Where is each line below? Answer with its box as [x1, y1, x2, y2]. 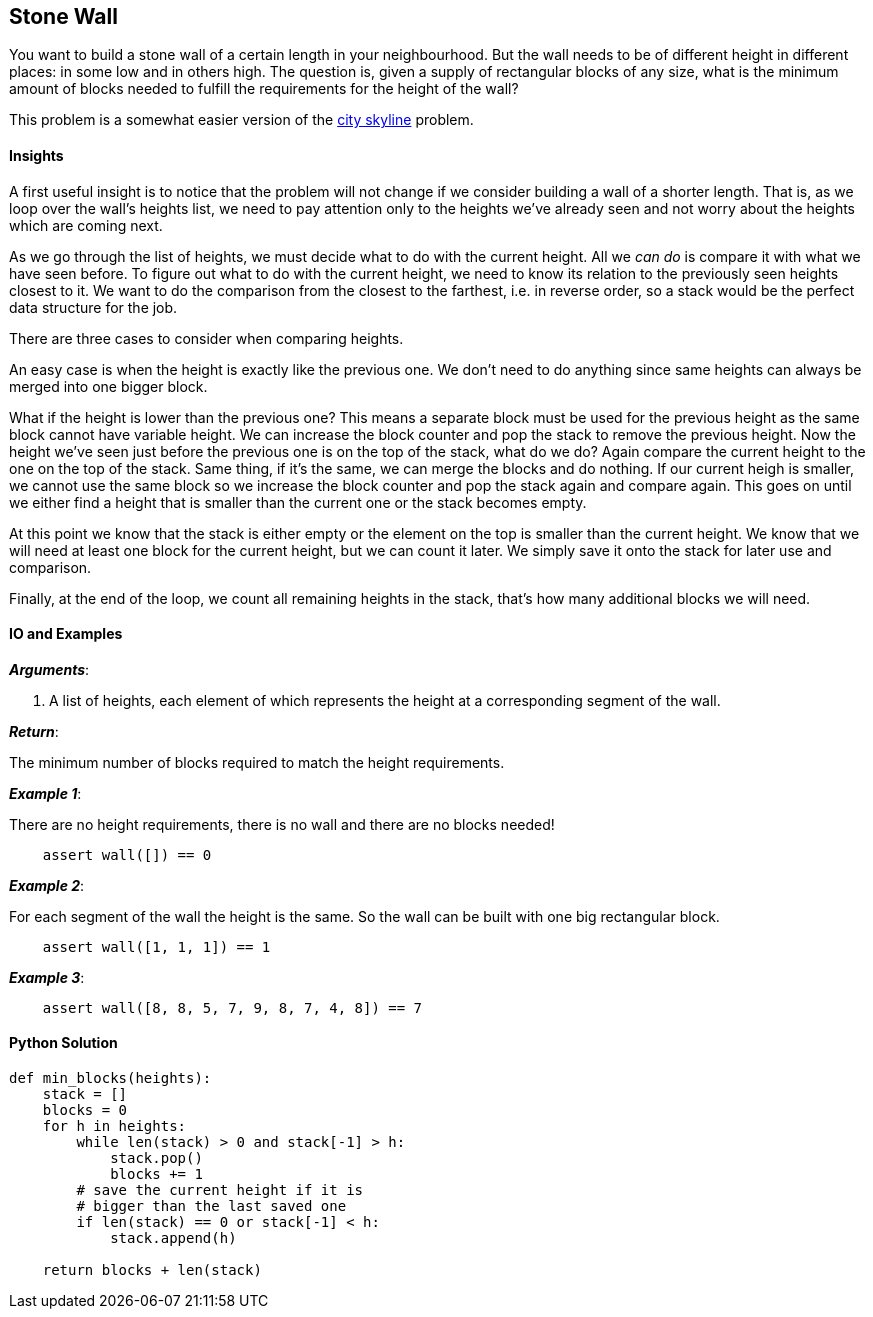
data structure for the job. [9, 298, 178, 316]
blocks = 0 [42, 1102, 128, 1119]
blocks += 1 [110, 1166, 203, 1183]
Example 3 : [9, 968, 85, 986]
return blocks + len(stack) [42, 1262, 262, 1279]
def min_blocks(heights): [9, 1070, 212, 1087]
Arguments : [9, 660, 90, 678]
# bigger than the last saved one [76, 1198, 347, 1215]
